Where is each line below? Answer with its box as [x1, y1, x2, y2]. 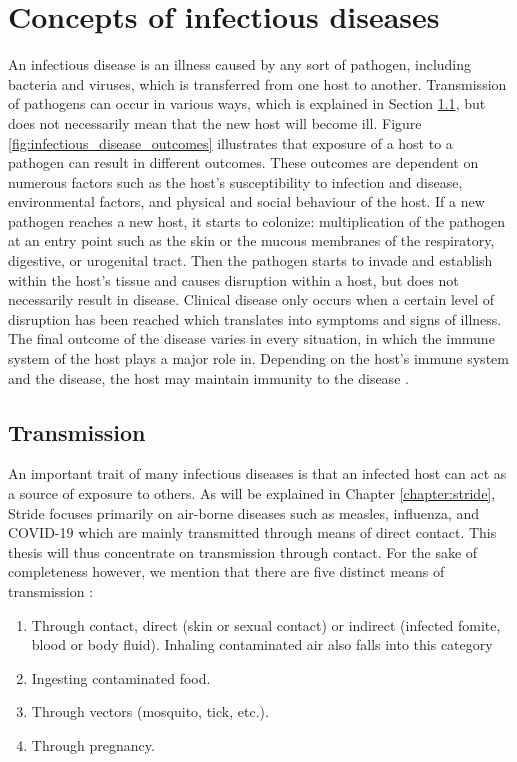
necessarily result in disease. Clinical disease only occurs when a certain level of [8, 289, 495, 310]
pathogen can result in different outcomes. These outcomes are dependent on [8, 152, 479, 173]
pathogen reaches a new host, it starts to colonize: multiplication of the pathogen [8, 210, 505, 231]
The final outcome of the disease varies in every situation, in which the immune [8, 328, 495, 349]
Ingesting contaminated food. [31, 667, 211, 688]
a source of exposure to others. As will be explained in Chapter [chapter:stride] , [8, 483, 496, 504]
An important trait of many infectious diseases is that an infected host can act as [8, 463, 507, 484]
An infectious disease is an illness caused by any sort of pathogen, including [8, 54, 472, 75]
